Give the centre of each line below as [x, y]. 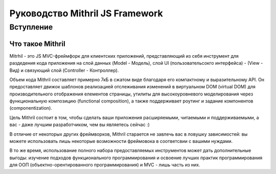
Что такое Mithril [38, 44]
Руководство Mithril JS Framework [86, 13]
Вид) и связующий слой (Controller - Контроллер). [64, 70]
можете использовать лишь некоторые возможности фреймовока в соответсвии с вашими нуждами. [121, 141]
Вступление [31, 27]
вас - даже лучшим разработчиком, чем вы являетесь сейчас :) [80, 125]
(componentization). [31, 108]
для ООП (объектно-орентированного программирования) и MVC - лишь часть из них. [105, 165]
